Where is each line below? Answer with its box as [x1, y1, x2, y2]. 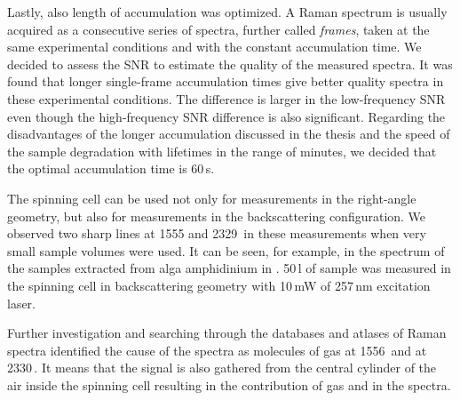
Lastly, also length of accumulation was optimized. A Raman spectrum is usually [7, 3, 448, 20]
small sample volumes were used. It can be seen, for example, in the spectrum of [7, 241, 445, 260]
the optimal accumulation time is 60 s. [7, 159, 215, 178]
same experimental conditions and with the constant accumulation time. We [7, 37, 422, 56]
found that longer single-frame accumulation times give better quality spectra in [7, 72, 444, 91]
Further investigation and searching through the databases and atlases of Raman [7, 324, 447, 342]
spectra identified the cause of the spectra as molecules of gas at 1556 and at [7, 340, 427, 359]
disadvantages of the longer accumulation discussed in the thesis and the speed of [7, 124, 450, 143]
